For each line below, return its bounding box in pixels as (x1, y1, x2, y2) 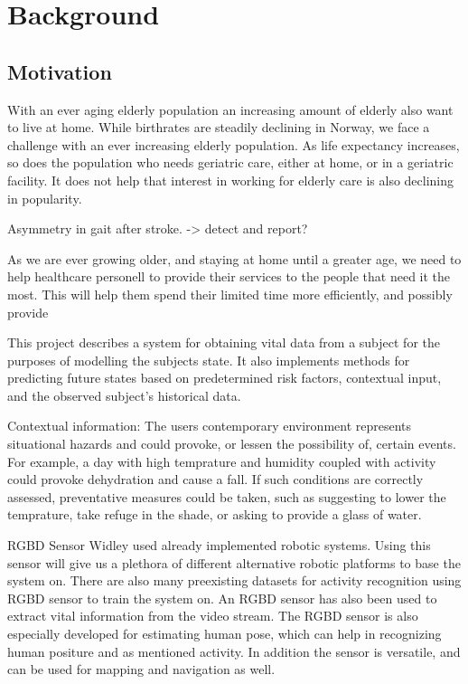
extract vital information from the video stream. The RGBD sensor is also (7, 606, 418, 625)
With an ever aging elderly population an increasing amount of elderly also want (7, 100, 454, 119)
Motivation (7, 57, 112, 85)
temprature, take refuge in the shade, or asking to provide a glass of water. (7, 505, 422, 524)
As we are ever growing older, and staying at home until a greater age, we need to (7, 249, 462, 268)
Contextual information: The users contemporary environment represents (7, 416, 412, 435)
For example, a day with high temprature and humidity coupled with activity (7, 451, 436, 470)
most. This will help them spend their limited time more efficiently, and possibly (7, 284, 453, 303)
